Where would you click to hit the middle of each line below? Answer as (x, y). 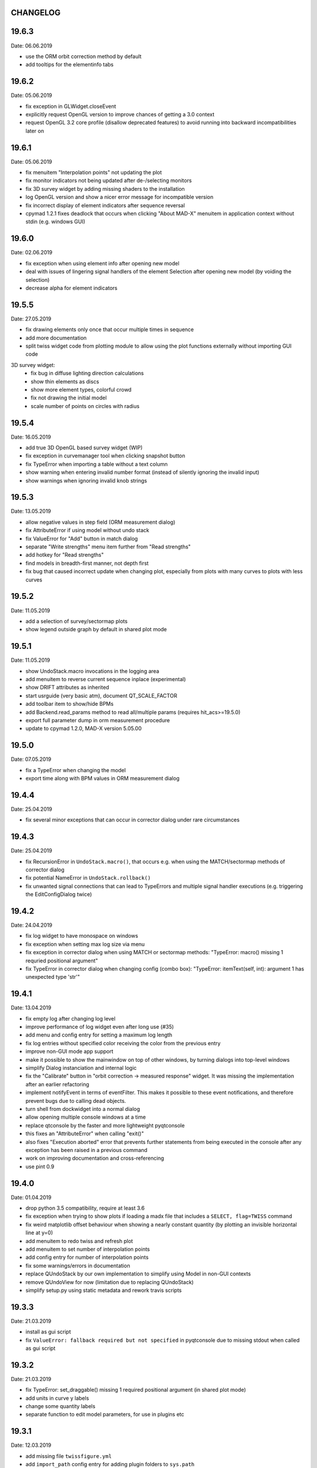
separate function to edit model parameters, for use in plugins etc (105, 1415)
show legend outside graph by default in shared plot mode (96, 629)
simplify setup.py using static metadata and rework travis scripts (104, 1290)
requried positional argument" (62, 961)
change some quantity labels (60, 1406)
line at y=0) (39, 1233)
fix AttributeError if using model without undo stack (87, 530)
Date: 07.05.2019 (31, 759)
